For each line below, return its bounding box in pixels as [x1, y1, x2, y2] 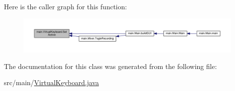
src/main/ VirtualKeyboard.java [4, 77, 99, 88]
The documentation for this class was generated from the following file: [4, 61, 217, 71]
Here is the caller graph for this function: [4, 1, 127, 11]
